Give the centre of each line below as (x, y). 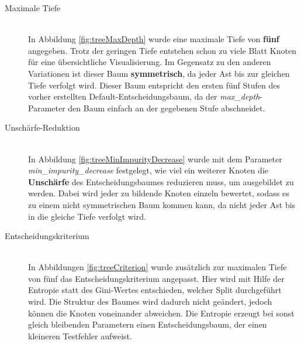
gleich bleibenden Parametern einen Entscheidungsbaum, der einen (148, 324)
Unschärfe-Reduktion (42, 127)
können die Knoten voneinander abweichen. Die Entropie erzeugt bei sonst (161, 313)
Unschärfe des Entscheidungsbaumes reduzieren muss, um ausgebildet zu (161, 181)
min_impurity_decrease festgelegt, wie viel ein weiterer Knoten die (148, 170)
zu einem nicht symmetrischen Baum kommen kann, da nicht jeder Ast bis (162, 204)
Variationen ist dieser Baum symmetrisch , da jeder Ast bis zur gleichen (159, 73)
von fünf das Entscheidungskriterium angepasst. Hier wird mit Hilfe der (156, 278)
